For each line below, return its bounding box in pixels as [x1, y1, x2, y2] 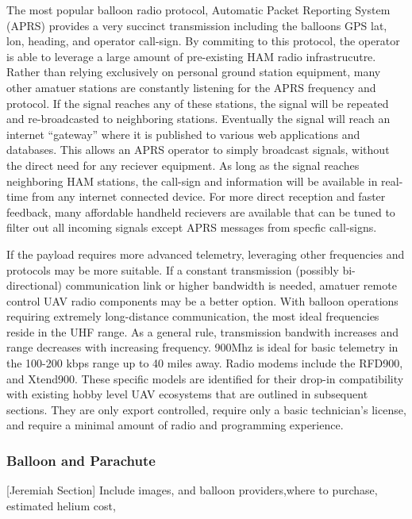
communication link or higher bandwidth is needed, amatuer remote [65, 277, 397, 294]
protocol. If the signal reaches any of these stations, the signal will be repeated [6, 94, 389, 111]
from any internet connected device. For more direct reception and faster [31, 188, 386, 205]
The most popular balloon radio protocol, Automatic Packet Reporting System [6, 2, 391, 17]
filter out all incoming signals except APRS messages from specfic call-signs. [6, 219, 377, 236]
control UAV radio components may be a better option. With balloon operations [6, 292, 399, 309]
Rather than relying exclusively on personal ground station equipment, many [6, 63, 381, 80]
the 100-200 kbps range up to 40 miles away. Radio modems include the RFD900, [6, 355, 403, 371]
